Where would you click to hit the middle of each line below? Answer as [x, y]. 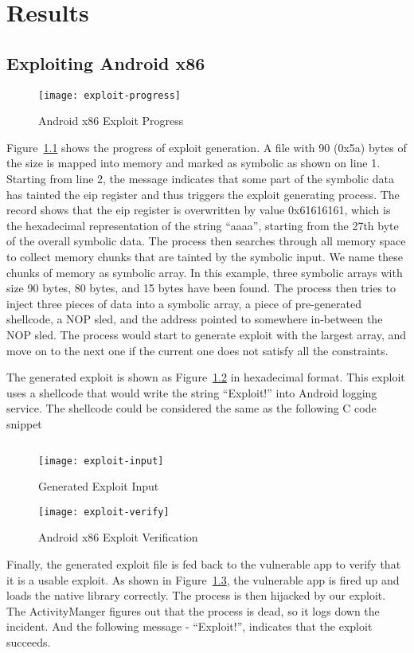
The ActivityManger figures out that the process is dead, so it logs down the [193, 610]
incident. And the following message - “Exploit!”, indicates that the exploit [189, 626]
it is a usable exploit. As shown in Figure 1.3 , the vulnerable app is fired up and [203, 579]
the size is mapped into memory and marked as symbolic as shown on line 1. [193, 163]
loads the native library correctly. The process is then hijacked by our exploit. [196, 595]
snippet [24, 423]
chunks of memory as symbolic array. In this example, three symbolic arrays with [205, 272]
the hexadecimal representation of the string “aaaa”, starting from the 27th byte [203, 225]
